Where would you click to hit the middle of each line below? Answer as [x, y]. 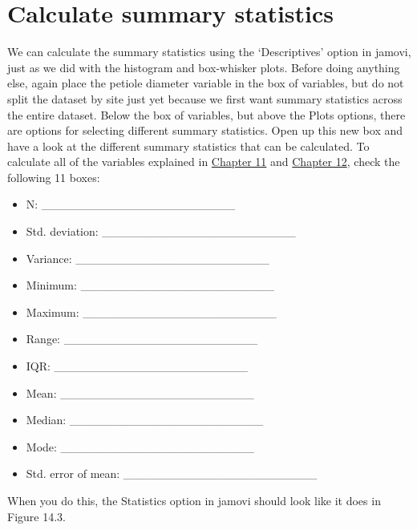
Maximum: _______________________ [151, 312]
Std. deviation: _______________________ [161, 231]
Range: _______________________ [142, 339]
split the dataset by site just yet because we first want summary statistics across [205, 98]
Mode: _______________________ [140, 446]
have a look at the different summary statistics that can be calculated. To [188, 146]
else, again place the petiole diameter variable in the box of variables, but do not [206, 83]
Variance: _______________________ [148, 258]
